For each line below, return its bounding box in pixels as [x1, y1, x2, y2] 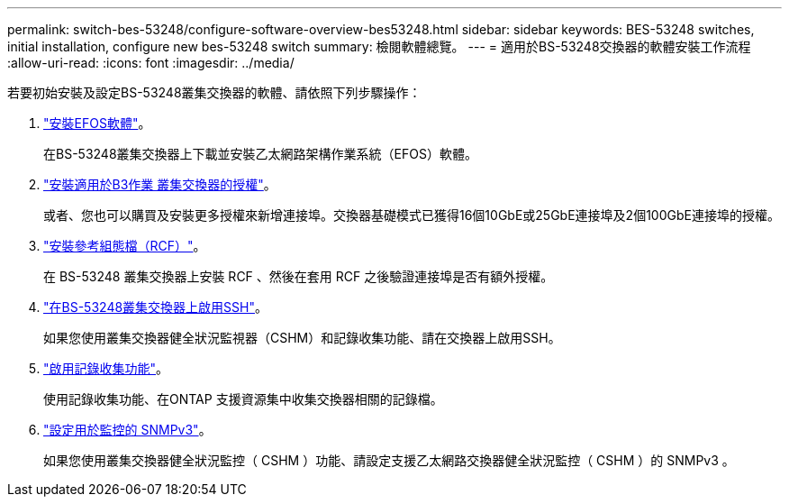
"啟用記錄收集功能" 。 [43, 361, 169, 376]
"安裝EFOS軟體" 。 [43, 115, 151, 131]
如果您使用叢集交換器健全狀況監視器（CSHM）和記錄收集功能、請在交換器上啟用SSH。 [43, 330, 561, 345]
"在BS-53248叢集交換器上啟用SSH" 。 [43, 299, 268, 315]
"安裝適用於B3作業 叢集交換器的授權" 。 [43, 177, 277, 192]
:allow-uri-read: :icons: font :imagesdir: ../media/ [7, 55, 295, 70]
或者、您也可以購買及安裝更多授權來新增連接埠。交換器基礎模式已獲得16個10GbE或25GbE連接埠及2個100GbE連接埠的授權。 [43, 207, 780, 223]
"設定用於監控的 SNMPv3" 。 [43, 422, 212, 437]
